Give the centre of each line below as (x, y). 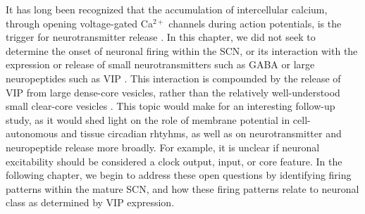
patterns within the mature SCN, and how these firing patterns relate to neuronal (182, 188)
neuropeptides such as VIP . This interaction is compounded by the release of (173, 78)
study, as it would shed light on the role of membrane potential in (148, 119)
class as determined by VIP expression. (90, 202)
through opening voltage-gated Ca (79, 23)
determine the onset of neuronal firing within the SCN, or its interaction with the (182, 50)
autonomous (32, 133)
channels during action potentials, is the (255, 23)
